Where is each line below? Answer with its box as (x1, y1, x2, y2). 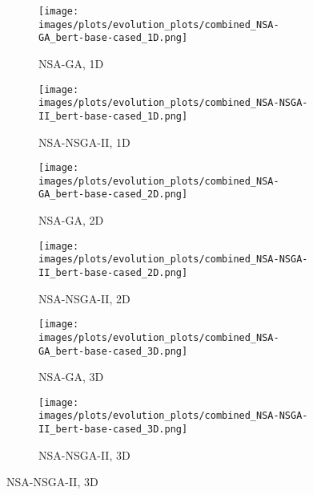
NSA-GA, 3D (38, 368, 104, 385)
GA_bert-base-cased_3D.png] (38, 345, 188, 357)
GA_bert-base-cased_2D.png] (38, 189, 188, 201)
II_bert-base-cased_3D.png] (38, 424, 188, 436)
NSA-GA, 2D (38, 212, 104, 229)
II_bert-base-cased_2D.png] (38, 267, 188, 278)
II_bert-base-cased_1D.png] (38, 110, 188, 122)
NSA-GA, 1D (38, 55, 104, 71)
